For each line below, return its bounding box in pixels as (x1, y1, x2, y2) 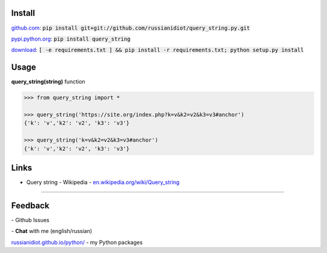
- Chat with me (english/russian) (11, 228, 93, 235)
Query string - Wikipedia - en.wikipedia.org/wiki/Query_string (26, 179, 180, 186)
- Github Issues (11, 216, 50, 223)
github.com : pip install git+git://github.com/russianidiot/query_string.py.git (11, 24, 251, 31)
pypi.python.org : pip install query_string (11, 35, 131, 42)
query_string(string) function (11, 78, 85, 85)
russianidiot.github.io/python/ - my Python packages (11, 238, 143, 246)
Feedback (11, 200, 50, 211)
